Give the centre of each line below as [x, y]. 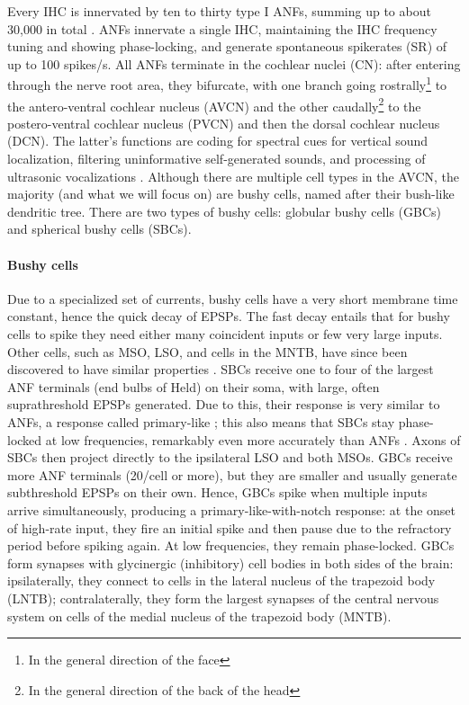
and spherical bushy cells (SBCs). [99, 229]
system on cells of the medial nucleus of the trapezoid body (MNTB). [199, 616]
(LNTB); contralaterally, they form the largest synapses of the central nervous [223, 598]
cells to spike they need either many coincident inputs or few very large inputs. [225, 334]
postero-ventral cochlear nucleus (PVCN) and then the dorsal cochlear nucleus [224, 123]
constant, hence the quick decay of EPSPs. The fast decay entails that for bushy [229, 316]
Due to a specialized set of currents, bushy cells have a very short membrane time [233, 298]
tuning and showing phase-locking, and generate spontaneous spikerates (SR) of [227, 46]
